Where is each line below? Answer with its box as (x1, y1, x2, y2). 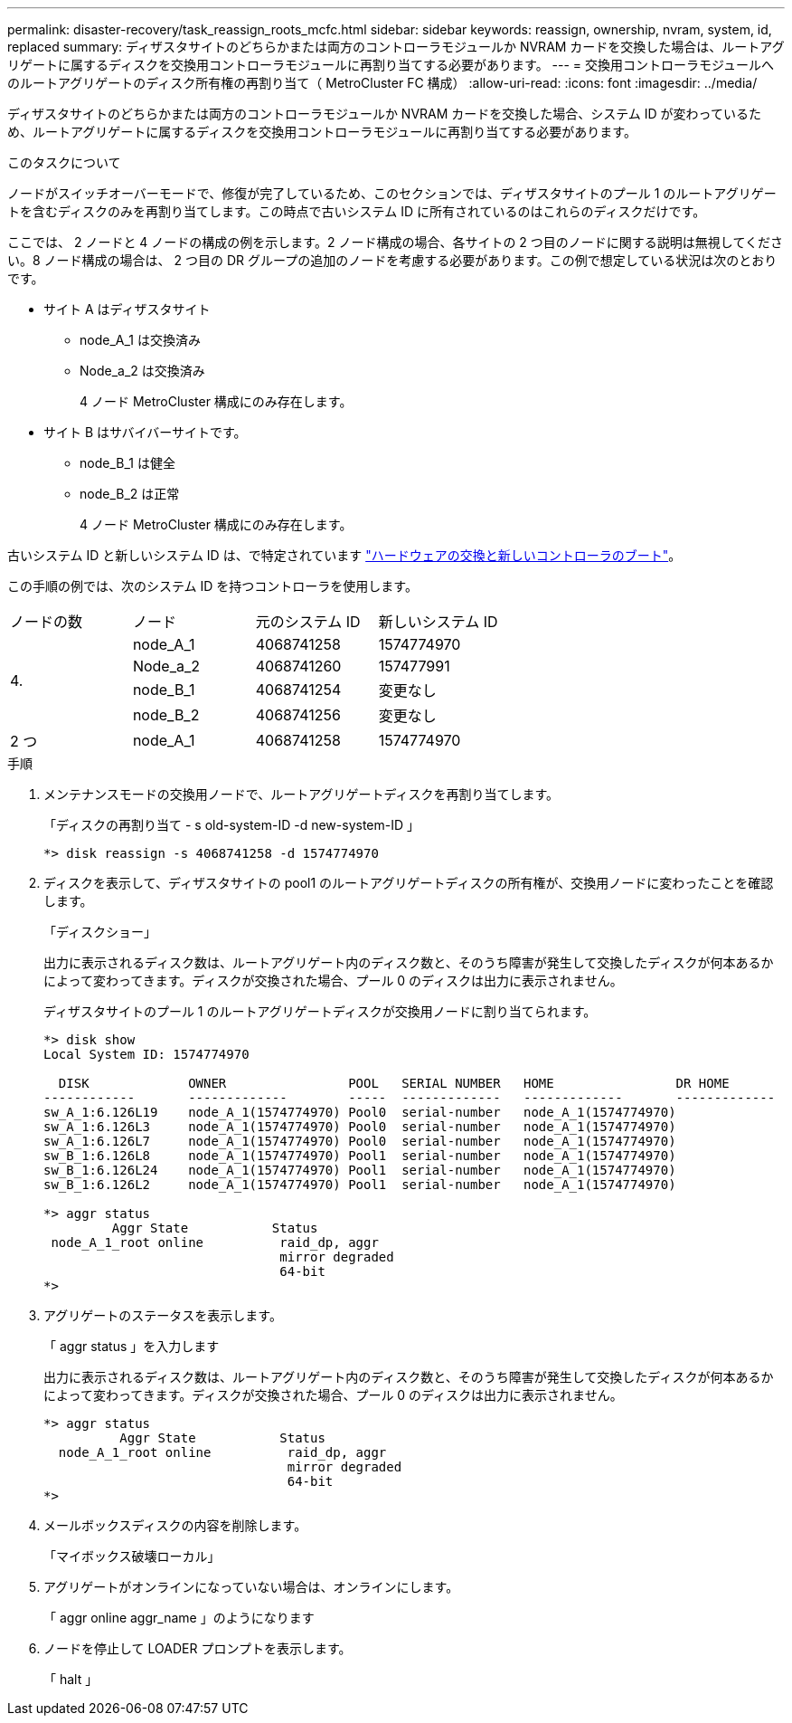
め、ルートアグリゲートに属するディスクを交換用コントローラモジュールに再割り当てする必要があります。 (7, 124, 636, 139)
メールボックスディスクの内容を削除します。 (43, 1518, 307, 1533)
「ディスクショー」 (43, 924, 157, 939)
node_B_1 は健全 (80, 455, 175, 471)
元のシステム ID (255, 613, 361, 631)
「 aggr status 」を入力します (43, 1338, 220, 1354)
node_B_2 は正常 (80, 486, 180, 501)
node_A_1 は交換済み (80, 332, 201, 347)
